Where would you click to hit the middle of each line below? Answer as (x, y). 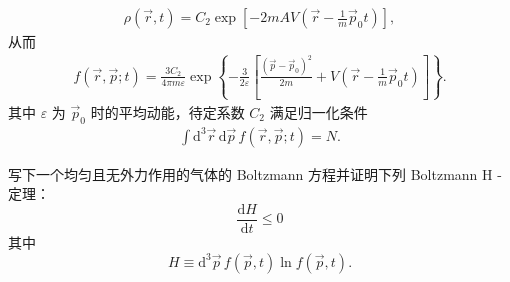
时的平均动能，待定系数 (167, 111)
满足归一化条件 (318, 111)
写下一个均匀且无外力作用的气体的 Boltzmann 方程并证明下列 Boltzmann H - (255, 173)
